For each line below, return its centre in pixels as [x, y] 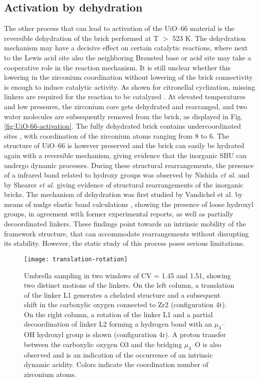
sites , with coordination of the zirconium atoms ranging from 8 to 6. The [117, 135]
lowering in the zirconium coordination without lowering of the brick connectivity [129, 77]
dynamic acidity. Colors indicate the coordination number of [116, 364]
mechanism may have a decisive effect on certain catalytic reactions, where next [126, 48]
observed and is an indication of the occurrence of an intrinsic [119, 354]
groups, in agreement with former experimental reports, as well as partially [119, 214]
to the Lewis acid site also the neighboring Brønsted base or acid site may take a [128, 57]
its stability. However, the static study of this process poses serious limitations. [125, 243]
